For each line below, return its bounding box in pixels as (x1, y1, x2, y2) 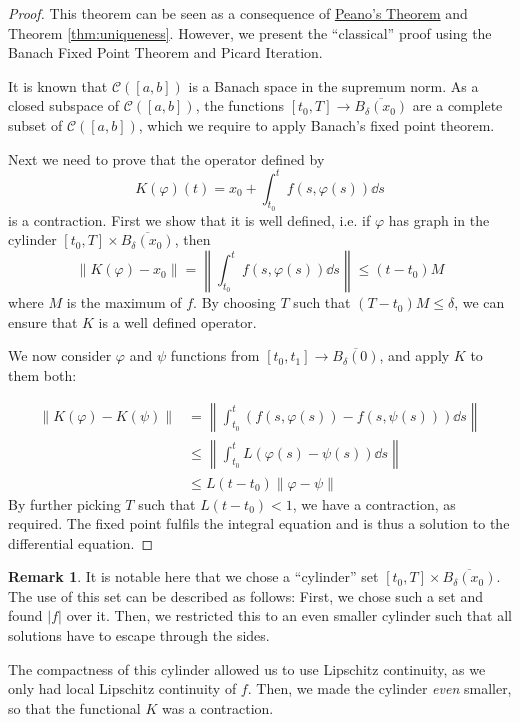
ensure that (8, 311, 78, 332)
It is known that (8, 75, 108, 96)
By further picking (8, 493, 121, 514)
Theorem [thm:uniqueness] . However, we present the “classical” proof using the (8, 22, 492, 43)
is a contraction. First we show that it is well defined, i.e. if (8, 209, 371, 230)
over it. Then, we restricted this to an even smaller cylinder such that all (66, 605, 512, 626)
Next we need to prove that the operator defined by (8, 148, 325, 169)
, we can (454, 292, 505, 313)
